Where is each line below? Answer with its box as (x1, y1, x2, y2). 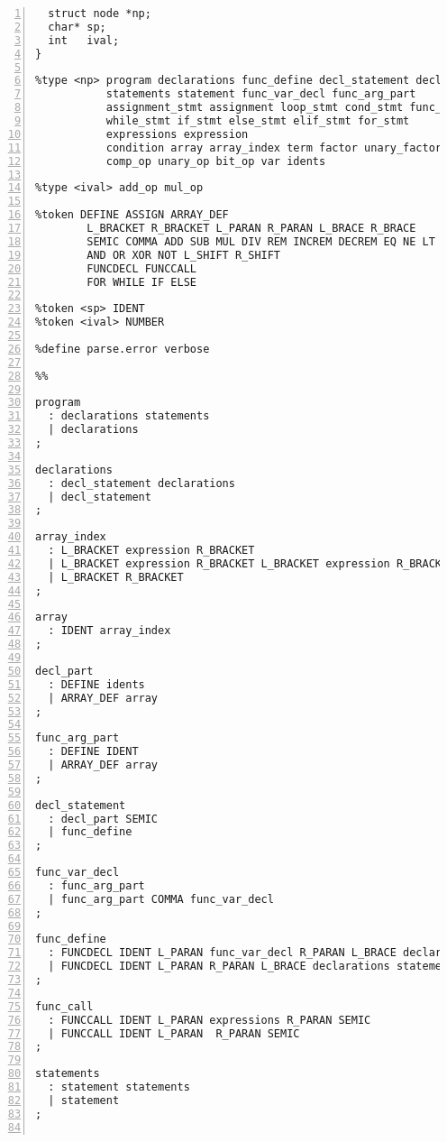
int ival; (48, 33, 120, 47)
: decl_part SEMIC (48, 812, 159, 825)
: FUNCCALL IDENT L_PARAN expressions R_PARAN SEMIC (48, 1013, 371, 1027)
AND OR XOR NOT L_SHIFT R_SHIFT (87, 248, 281, 262)
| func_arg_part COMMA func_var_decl (48, 892, 274, 906)
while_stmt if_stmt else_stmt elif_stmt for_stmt (105, 115, 410, 127)
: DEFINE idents (48, 677, 145, 691)
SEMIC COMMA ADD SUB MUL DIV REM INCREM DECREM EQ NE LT (87, 235, 435, 248)
